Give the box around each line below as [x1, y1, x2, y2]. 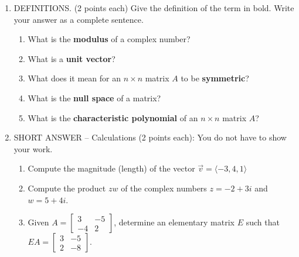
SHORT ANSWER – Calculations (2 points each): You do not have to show [13, 131, 287, 143]
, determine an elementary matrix [114, 216, 235, 228]
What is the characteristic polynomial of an [28, 111, 198, 124]
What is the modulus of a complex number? [28, 33, 191, 45]
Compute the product [28, 181, 106, 194]
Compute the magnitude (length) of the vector [28, 162, 195, 174]
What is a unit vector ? [28, 52, 115, 64]
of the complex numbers [121, 181, 207, 194]
